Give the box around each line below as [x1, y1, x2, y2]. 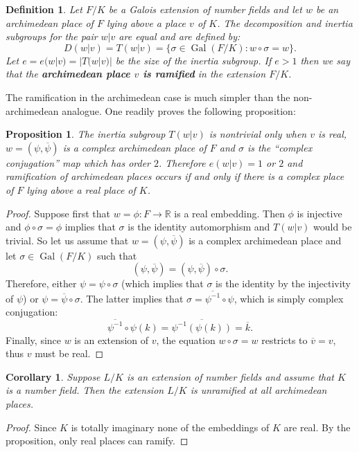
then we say [300, 53, 350, 67]
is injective [297, 206, 342, 220]
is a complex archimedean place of [62, 140, 207, 154]
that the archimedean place [6, 66, 130, 81]
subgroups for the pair [6, 29, 98, 44]
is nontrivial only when [209, 127, 307, 141]
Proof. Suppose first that [6, 206, 111, 220]
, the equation [156, 332, 216, 347]
